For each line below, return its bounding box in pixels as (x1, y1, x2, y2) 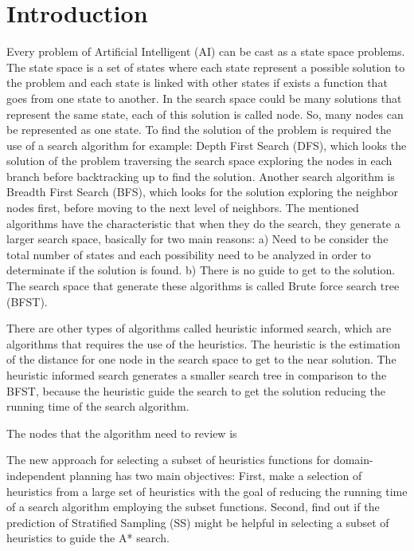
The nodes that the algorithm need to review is (6, 424, 237, 441)
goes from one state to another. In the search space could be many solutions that (6, 89, 402, 106)
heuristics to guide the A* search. (6, 529, 170, 546)
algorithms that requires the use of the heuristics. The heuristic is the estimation (6, 335, 400, 352)
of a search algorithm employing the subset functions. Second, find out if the (6, 498, 380, 515)
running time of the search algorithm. (6, 398, 189, 415)
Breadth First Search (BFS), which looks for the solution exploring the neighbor (6, 183, 399, 200)
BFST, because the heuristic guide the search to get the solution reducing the (6, 382, 386, 399)
